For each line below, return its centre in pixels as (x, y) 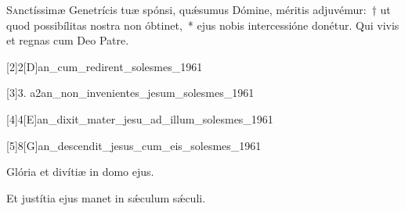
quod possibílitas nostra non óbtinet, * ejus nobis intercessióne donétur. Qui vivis (203, 25)
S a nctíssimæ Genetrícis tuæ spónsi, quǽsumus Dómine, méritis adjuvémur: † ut (199, 9)
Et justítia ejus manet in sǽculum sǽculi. (106, 197)
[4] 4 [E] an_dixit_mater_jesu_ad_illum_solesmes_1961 (140, 118)
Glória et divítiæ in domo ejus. (80, 172)
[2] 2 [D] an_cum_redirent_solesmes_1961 (105, 66)
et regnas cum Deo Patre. (68, 40)
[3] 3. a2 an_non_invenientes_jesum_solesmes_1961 (130, 93)
